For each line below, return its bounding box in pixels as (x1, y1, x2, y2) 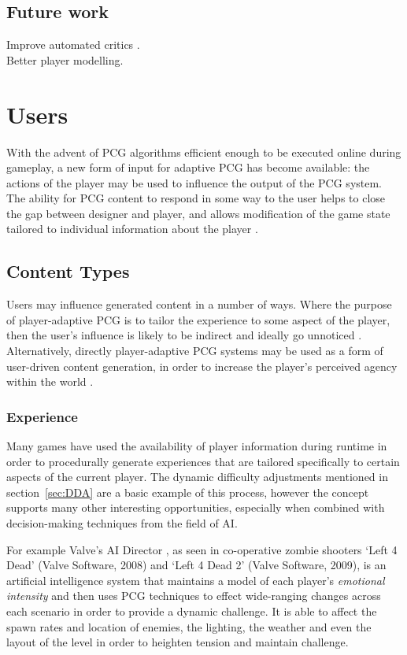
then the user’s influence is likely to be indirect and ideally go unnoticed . (6, 327, 362, 343)
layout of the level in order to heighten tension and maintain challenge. (6, 634, 349, 650)
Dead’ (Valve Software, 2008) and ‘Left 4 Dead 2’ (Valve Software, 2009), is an (6, 557, 387, 573)
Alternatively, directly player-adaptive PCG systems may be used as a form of (6, 342, 383, 359)
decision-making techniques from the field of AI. (6, 515, 238, 531)
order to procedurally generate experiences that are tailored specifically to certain (6, 453, 400, 469)
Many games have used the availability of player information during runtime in (6, 438, 387, 454)
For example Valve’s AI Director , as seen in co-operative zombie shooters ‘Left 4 (6, 541, 398, 557)
